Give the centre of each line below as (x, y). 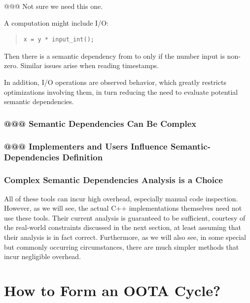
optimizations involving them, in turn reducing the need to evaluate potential (121, 92)
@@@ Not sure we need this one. (54, 6)
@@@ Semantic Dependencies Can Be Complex (100, 123)
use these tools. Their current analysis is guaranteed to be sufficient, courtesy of (125, 217)
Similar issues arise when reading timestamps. (90, 65)
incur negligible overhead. (43, 256)
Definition (83, 157)
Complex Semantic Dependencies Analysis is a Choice (113, 180)
